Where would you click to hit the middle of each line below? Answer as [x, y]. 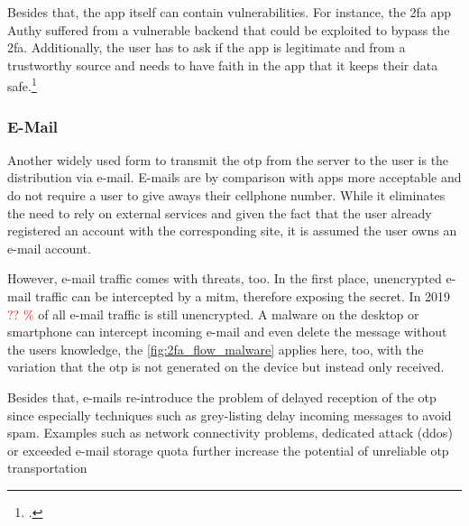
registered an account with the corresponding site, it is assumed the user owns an [232, 231]
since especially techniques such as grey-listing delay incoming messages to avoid [230, 415]
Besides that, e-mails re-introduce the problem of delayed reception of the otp [222, 397]
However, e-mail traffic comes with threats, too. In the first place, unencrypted [225, 278]
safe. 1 [22, 85]
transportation [47, 468]
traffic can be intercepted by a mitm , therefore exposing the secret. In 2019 [243, 296]
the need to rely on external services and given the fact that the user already [220, 212]
